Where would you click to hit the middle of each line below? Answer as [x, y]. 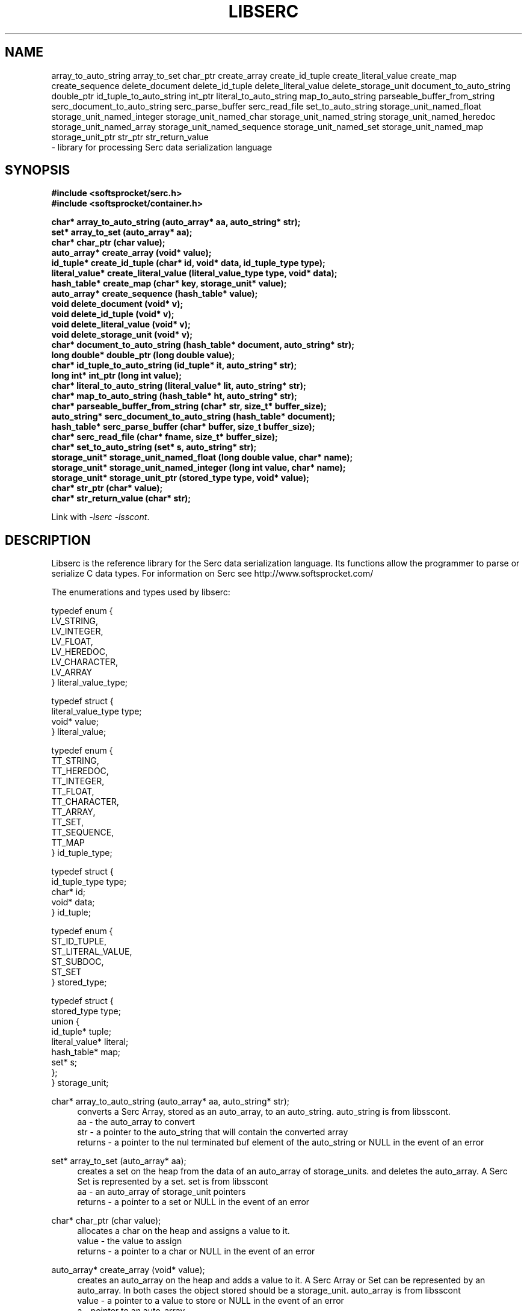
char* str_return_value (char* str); [121, 498]
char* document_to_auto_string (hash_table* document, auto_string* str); [203, 345]
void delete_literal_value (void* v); [121, 324]
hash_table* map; [86, 1052]
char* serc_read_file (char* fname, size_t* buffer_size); [165, 437]
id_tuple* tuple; [81, 1032]
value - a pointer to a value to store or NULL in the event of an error [211, 1301]
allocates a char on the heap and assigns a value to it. [183, 1231]
